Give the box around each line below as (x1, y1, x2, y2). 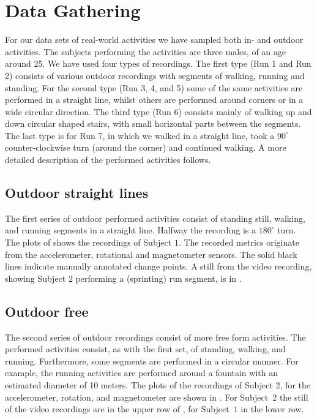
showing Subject (5, 271, 66, 284)
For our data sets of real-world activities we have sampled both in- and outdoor (5, 33, 304, 46)
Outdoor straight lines (5, 183, 149, 202)
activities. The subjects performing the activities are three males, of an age (5, 45, 286, 58)
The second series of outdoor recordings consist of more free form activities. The (5, 330, 306, 343)
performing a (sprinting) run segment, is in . (75, 271, 242, 284)
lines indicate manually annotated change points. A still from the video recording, (5, 260, 312, 273)
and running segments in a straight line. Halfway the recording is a (5, 224, 256, 236)
